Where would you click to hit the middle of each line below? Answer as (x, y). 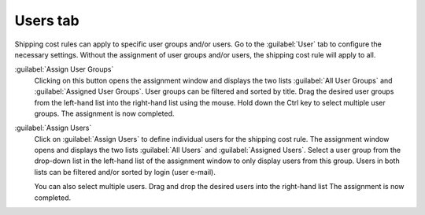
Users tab (47, 20)
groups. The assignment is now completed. (104, 113)
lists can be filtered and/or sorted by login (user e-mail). (125, 172)
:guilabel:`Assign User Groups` (64, 69)
